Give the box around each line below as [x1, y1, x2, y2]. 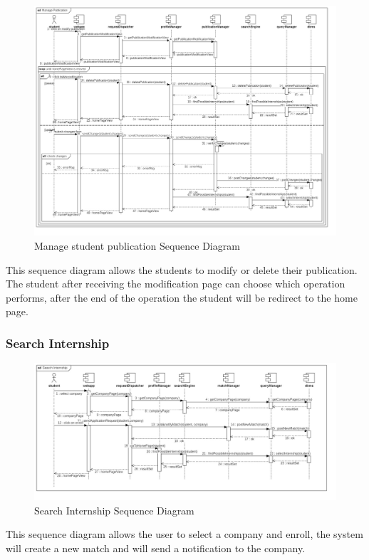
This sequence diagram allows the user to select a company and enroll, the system [6, 527, 363, 541]
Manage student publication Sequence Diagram [34, 238, 240, 253]
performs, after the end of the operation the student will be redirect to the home [6, 290, 358, 305]
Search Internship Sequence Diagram [34, 502, 194, 517]
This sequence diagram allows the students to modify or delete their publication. [6, 262, 358, 277]
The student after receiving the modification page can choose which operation [6, 276, 345, 291]
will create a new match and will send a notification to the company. [6, 540, 306, 555]
